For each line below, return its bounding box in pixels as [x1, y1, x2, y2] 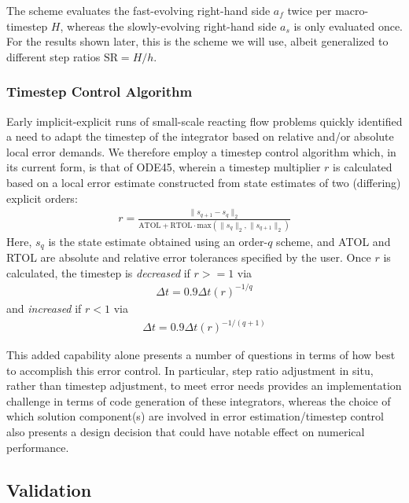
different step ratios [6, 48, 101, 64]
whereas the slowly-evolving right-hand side [67, 17, 277, 34]
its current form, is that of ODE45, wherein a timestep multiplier [6, 159, 321, 175]
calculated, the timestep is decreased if [6, 264, 190, 281]
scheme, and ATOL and [276, 233, 391, 249]
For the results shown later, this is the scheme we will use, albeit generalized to [6, 33, 389, 50]
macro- [335, 2, 369, 18]
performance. [6, 439, 69, 455]
